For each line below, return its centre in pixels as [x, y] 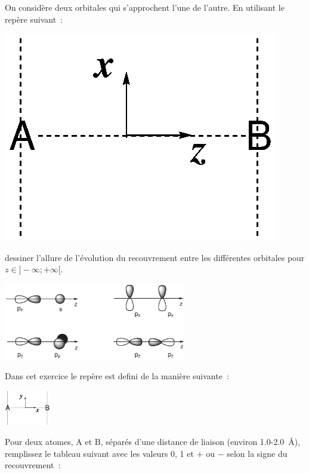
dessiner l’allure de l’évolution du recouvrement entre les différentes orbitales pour [155, 257]
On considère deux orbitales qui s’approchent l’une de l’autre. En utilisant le [145, 7]
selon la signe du [257, 453]
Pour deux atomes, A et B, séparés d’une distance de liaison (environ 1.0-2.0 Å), [153, 442]
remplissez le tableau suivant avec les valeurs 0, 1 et [99, 453]
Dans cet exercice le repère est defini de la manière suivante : [117, 376]
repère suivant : [34, 19]
